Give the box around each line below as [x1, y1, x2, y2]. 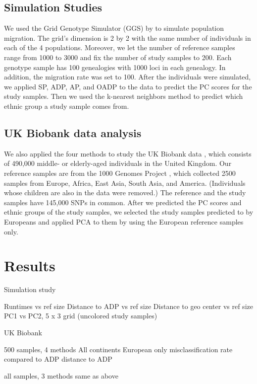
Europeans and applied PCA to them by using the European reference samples [4, 216, 244, 227]
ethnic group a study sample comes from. [4, 100, 129, 111]
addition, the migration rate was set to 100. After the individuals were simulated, [4, 72, 251, 82]
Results [4, 255, 55, 276]
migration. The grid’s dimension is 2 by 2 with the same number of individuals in [4, 32, 251, 43]
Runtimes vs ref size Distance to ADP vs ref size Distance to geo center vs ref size [4, 301, 253, 311]
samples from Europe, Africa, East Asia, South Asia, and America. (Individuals [4, 177, 246, 188]
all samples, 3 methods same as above [4, 370, 118, 381]
